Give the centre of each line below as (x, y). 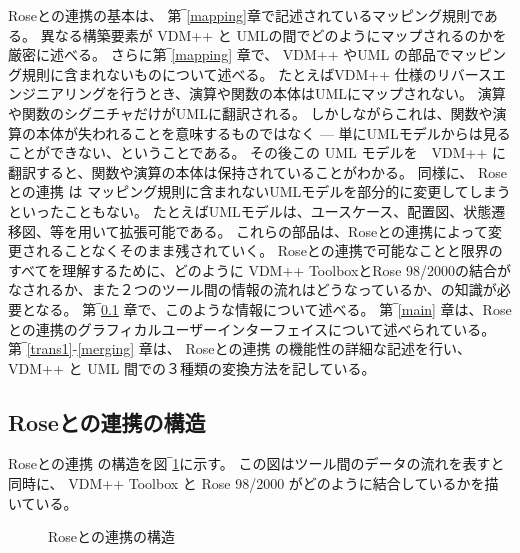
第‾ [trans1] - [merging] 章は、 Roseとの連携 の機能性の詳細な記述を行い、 (240, 348)
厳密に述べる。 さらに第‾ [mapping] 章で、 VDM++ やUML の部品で (229, 54)
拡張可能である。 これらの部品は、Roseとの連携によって (303, 230)
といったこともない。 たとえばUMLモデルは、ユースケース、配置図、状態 (250, 210)
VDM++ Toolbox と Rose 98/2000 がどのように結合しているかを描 (283, 483)
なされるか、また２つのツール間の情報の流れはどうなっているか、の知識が (252, 289)
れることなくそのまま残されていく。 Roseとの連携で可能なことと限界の (269, 250)
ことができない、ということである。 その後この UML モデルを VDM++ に (257, 152)
